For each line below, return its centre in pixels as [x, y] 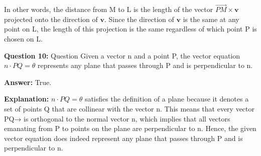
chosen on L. [23, 38]
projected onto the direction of [51, 19]
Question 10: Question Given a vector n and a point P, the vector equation [122, 55]
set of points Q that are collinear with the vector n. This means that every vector [129, 108]
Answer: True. [28, 82]
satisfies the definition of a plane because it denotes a [167, 99]
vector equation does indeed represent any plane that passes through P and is [123, 138]
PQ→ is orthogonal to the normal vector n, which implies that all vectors [117, 118]
